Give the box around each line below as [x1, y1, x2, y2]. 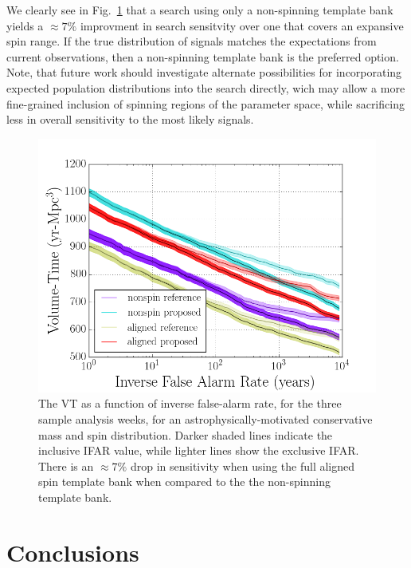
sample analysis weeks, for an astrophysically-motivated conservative [38, 410, 373, 427]
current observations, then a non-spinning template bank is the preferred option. [6, 48, 399, 65]
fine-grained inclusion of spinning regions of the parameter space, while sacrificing [6, 95, 405, 112]
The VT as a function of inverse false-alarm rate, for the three [38, 395, 342, 412]
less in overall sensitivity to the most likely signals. [6, 111, 254, 128]
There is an [38, 457, 94, 474]
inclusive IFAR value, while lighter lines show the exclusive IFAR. [38, 442, 359, 459]
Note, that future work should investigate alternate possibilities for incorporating [6, 64, 402, 81]
